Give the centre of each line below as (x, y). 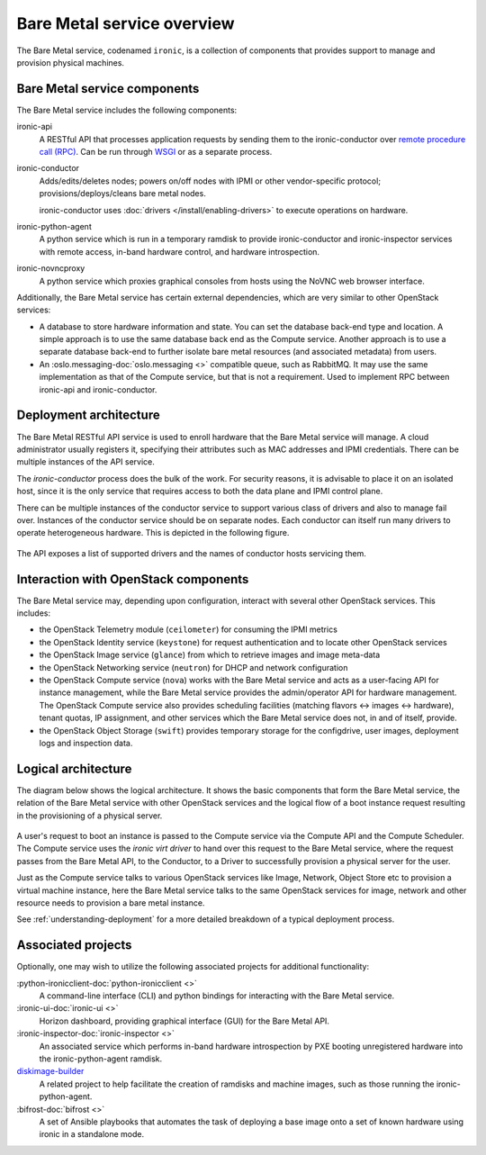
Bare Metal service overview (126, 23)
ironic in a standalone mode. (92, 1134)
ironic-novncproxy (51, 268)
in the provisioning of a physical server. (90, 816)
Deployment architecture (89, 415)
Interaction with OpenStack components (133, 579)
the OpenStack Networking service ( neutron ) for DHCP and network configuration (193, 667)
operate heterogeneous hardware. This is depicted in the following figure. (153, 533)
